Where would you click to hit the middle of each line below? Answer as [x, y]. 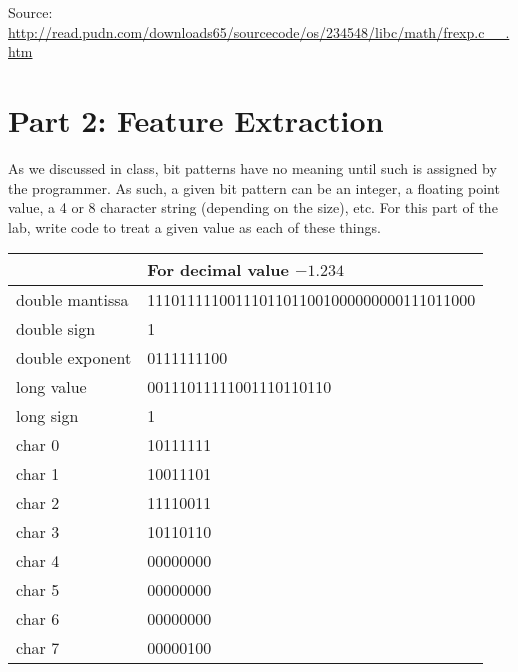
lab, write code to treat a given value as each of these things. [194, 226]
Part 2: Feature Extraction [196, 119]
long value [51, 387]
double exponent [74, 358]
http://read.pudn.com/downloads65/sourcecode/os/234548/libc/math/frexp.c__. [259, 31]
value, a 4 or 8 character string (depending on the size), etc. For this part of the [253, 207]
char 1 [38, 474]
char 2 [38, 503]
